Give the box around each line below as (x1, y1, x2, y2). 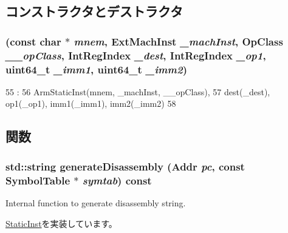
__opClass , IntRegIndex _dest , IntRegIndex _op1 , (5, 47, 266, 62)
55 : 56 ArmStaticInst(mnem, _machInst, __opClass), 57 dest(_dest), (5, 85, 270, 98)
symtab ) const (82, 172, 152, 187)
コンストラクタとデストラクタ (5, 2, 183, 21)
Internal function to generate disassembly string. (5, 196, 186, 209)
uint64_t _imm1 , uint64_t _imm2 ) (5, 61, 187, 76)
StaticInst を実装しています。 (5, 217, 117, 229)
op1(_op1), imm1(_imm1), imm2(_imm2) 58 (5, 97, 176, 110)
